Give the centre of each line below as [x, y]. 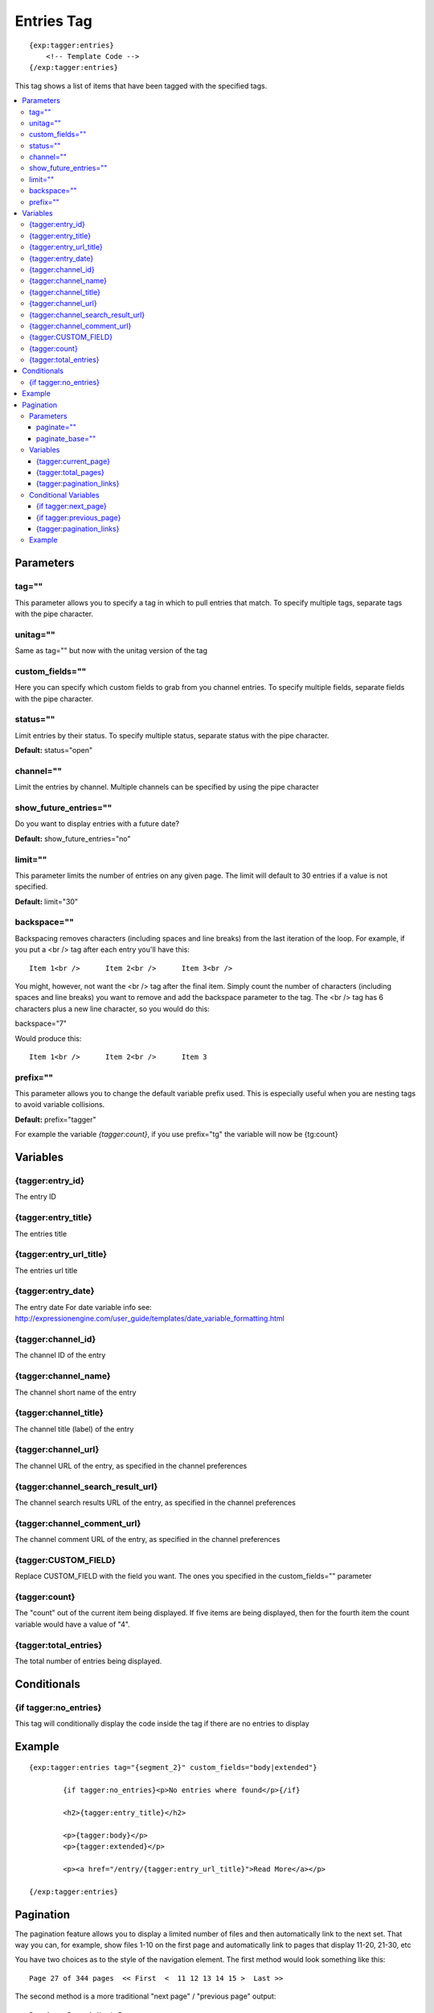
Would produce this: [48, 1038]
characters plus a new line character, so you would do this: [113, 1009]
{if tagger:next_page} [72, 506]
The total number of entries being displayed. [88, 1661]
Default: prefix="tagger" [55, 1119]
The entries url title [46, 1270]
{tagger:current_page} [73, 461]
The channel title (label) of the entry [74, 1428]
